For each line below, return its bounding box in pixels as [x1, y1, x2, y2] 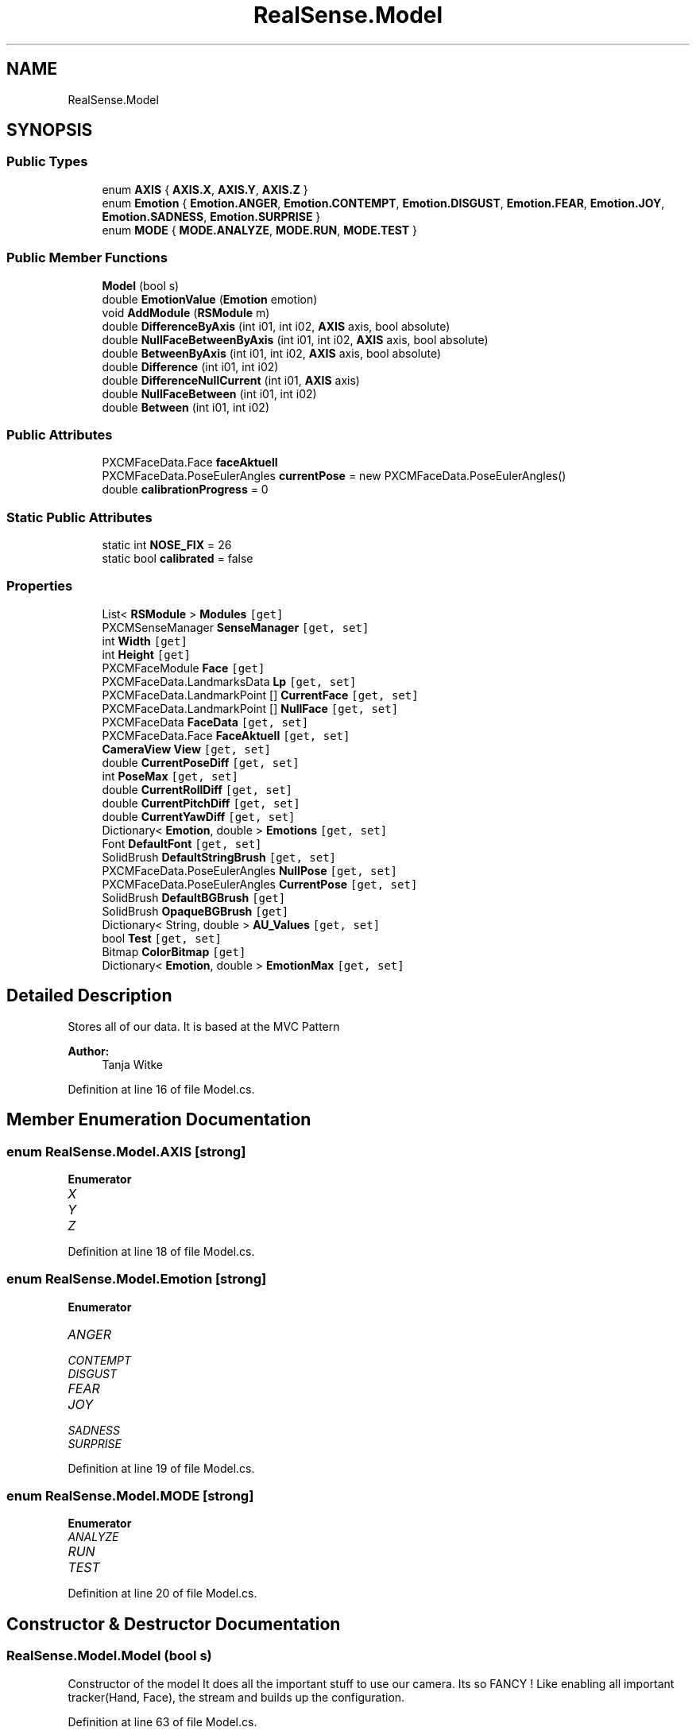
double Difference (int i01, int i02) [102, 359, 279, 374]
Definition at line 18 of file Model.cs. [68, 1244, 255, 1258]
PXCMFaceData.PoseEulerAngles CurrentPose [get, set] [102, 877, 418, 891]
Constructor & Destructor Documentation [6, 1613, 341, 1634]
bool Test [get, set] [102, 931, 222, 945]
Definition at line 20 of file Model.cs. [68, 1586, 257, 1601]
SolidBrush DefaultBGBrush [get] [102, 890, 286, 904]
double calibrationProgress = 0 [102, 482, 269, 497]
